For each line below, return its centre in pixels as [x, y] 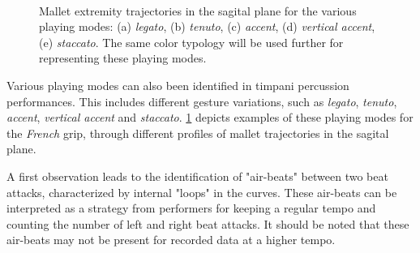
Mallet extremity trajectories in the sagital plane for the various [198, 10]
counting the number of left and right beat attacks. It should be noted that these [208, 223]
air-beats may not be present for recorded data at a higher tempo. [171, 240]
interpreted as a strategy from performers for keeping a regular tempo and [191, 208]
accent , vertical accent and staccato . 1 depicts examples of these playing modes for [210, 117]
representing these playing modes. [123, 58]
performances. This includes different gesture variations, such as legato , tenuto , [202, 101]
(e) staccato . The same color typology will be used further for [191, 42]
